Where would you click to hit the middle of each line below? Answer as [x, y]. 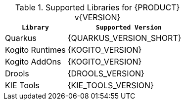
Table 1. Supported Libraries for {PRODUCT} [97, 7]
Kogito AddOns [33, 62]
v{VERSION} [97, 17]
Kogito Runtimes [35, 50]
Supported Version [129, 27]
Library [35, 27]
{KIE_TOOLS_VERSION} [111, 85]
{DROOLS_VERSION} [106, 73]
